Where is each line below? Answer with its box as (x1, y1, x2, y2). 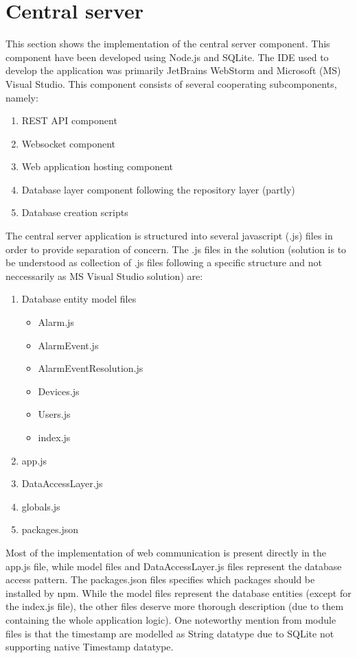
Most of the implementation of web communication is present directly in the (5, 545, 326, 559)
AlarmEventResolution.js (38, 361, 143, 375)
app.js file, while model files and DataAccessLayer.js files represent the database (5, 559, 342, 573)
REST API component (21, 113, 117, 128)
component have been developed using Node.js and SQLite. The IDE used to (5, 49, 329, 64)
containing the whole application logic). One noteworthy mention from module (5, 612, 336, 626)
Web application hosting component (21, 159, 174, 174)
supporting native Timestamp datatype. (5, 639, 174, 654)
